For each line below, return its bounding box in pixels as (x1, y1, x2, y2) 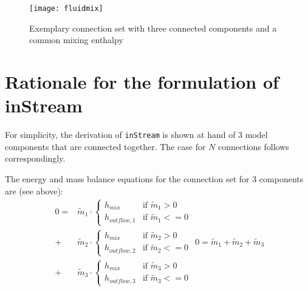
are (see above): (5, 184, 63, 197)
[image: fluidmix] (29, 4, 103, 13)
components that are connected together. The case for (5, 140, 206, 152)
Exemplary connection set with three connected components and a (29, 21, 277, 34)
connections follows (217, 140, 289, 152)
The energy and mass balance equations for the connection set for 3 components (5, 173, 304, 185)
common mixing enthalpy (29, 33, 123, 46)
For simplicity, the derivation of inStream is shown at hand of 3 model (5, 128, 268, 141)
